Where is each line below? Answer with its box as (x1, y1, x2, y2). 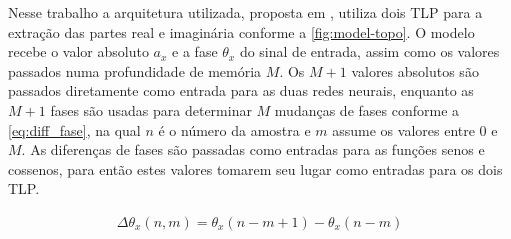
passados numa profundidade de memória (8, 60, 262, 81)
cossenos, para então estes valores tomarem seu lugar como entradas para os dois (8, 158, 503, 179)
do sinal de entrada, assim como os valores (239, 41, 500, 62)
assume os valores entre (332, 119, 475, 140)
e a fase (172, 41, 218, 62)
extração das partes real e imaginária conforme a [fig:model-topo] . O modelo (8, 21, 475, 42)
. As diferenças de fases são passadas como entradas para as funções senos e (21, 139, 485, 160)
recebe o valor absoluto (8, 41, 149, 62)
